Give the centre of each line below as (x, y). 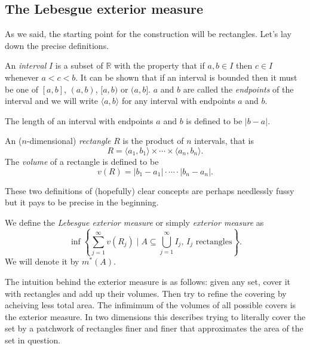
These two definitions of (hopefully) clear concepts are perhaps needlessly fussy (150, 190)
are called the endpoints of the (238, 89)
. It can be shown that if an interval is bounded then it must (186, 77)
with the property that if (159, 65)
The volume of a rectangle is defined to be (82, 161)
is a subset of (79, 65)
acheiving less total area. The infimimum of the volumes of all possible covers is (151, 305)
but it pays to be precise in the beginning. (82, 202)
